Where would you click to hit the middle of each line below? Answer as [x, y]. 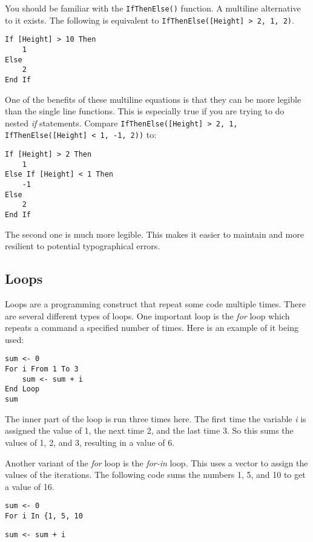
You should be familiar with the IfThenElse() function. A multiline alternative [153, 8]
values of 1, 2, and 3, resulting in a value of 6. [90, 442]
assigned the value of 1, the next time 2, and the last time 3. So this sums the [149, 430]
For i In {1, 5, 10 [44, 516]
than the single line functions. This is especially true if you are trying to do [145, 111]
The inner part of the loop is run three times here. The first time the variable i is [156, 418]
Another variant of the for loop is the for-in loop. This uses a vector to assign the [156, 462]
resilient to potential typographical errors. [83, 246]
